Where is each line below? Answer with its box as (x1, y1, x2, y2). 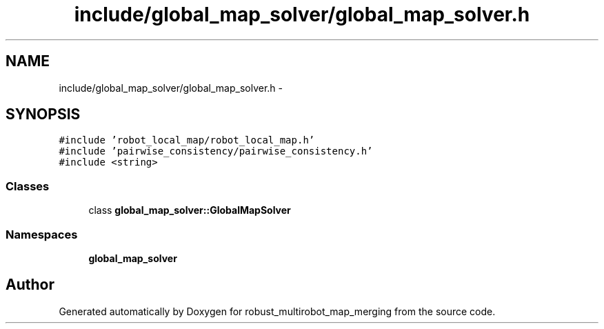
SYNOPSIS (6, 106, 81, 123)
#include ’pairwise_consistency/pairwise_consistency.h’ (59, 146, 373, 157)
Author (6, 276, 54, 294)
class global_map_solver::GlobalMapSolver (88, 204, 291, 217)
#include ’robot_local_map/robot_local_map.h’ (59, 134, 315, 146)
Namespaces (6, 227, 78, 241)
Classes (6, 179, 50, 193)
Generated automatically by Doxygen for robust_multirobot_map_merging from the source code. (59, 305, 496, 317)
